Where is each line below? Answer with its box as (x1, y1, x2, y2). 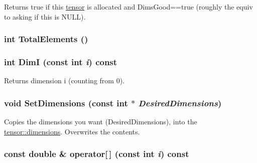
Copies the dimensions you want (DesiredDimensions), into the (4, 116, 197, 127)
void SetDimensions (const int (4, 96, 128, 109)
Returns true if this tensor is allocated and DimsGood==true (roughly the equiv (4, 2, 253, 12)
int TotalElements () (4, 33, 88, 45)
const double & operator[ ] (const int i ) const (4, 147, 189, 160)
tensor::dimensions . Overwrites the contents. (4, 126, 140, 136)
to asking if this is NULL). (4, 11, 86, 22)
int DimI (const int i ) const (4, 55, 117, 68)
